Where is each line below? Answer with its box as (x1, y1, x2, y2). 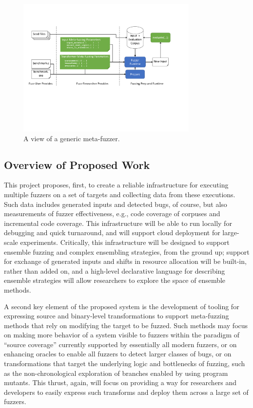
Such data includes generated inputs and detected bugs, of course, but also (4, 199, 227, 209)
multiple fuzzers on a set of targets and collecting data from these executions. (4, 189, 235, 199)
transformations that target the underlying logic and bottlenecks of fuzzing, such (4, 358, 245, 369)
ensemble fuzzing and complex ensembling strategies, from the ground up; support (4, 246, 250, 257)
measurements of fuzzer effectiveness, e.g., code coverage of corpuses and (4, 208, 220, 219)
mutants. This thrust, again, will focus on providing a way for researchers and (4, 377, 237, 388)
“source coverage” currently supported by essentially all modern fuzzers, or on (4, 339, 237, 349)
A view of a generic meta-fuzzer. (23, 133, 120, 143)
